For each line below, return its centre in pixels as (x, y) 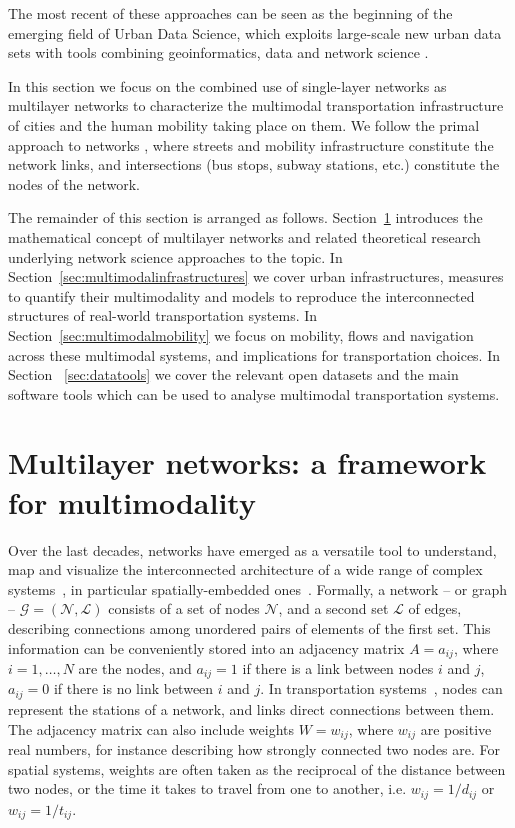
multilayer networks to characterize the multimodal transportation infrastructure (256, 105)
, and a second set (333, 608)
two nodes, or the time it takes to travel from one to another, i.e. (207, 788)
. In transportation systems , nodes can (381, 688)
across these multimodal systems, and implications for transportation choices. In (254, 354)
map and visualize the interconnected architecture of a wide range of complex (245, 569)
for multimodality (132, 501)
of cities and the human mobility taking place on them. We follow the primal (244, 124)
